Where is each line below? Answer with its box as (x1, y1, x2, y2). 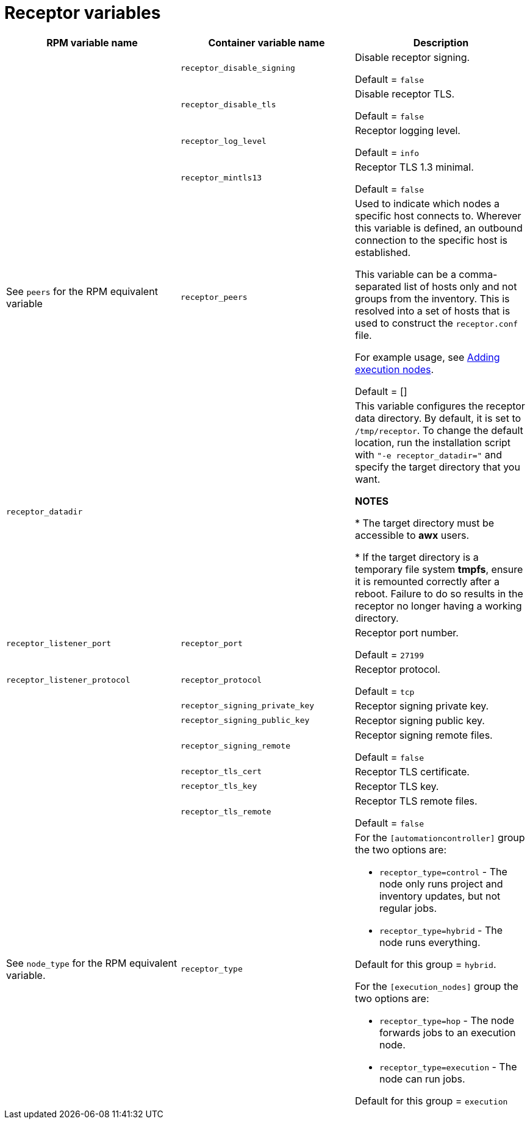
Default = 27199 (354, 648, 424, 661)
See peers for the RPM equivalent (6, 285, 158, 297)
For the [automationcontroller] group (354, 831, 525, 844)
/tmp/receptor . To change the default (354, 424, 523, 436)
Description (413, 36, 469, 49)
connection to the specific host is (354, 233, 508, 246)
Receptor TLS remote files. (354, 794, 478, 807)
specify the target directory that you (354, 460, 520, 473)
